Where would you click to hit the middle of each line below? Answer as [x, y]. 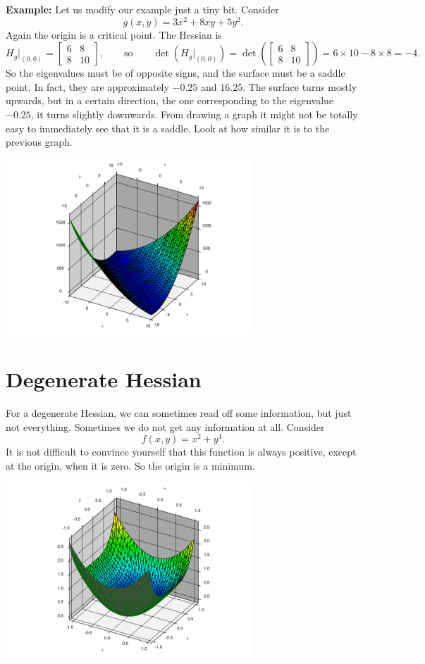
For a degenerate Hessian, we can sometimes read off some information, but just [179, 413]
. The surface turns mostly [300, 86]
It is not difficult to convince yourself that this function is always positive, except [181, 452]
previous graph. [39, 142]
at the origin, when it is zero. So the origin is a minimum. [130, 465]
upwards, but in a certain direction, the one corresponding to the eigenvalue [170, 100]
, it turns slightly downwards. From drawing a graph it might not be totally [194, 114]
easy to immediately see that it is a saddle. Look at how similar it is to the [168, 128]
